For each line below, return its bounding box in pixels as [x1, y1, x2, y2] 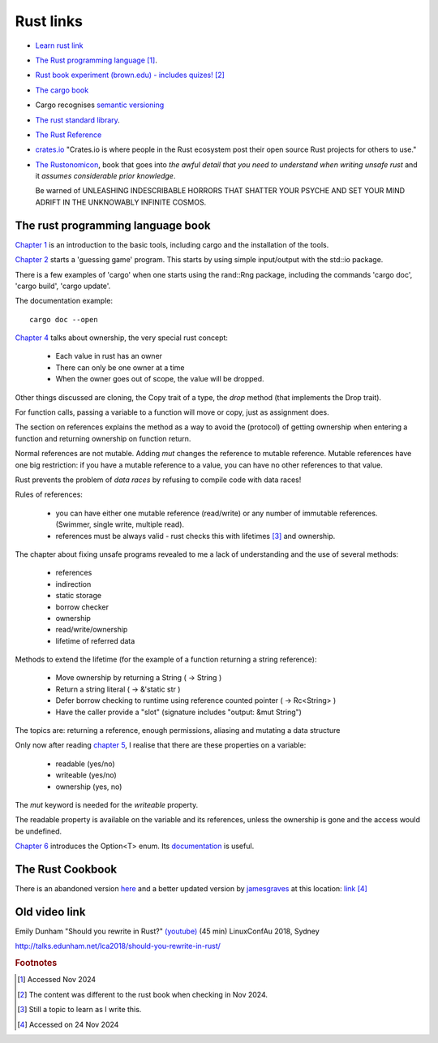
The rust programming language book [15, 218, 211, 232]
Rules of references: [15, 489, 83, 499]
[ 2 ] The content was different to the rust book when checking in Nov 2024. [17, 989, 268, 999]
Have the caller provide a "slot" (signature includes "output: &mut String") [55, 707, 302, 717]
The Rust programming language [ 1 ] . [35, 55, 157, 65]
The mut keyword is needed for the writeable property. [15, 799, 199, 809]
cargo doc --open [29, 315, 98, 324]
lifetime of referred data [55, 636, 135, 645]
